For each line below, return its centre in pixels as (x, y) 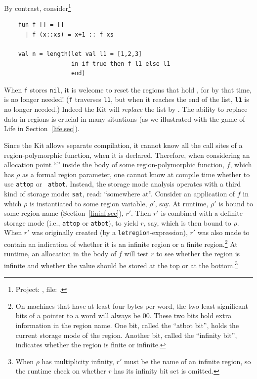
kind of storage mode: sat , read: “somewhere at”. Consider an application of (120, 193)
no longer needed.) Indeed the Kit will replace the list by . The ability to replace (126, 109)
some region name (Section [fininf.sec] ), (64, 213)
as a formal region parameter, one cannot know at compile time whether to (136, 174)
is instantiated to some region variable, (88, 203)
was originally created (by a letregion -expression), (110, 232)
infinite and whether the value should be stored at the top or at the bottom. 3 (121, 264)
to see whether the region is (198, 254)
